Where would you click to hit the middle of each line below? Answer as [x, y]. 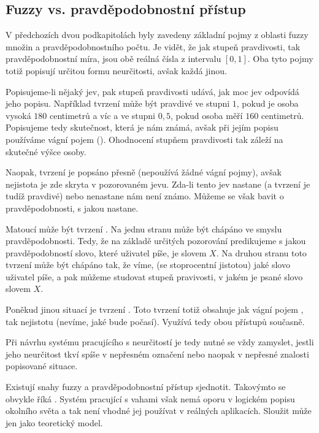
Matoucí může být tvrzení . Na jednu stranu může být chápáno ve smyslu [144, 228]
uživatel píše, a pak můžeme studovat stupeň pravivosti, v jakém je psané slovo [154, 276]
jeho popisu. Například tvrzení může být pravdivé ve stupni [118, 103]
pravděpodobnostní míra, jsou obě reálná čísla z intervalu [113, 59]
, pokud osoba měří [206, 115]
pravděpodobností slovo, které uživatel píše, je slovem [106, 252]
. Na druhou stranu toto [261, 252]
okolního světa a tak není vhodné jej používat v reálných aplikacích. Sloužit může [159, 411]
